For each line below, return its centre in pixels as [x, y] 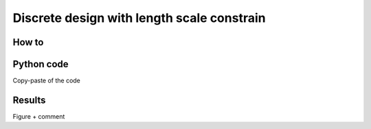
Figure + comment [39, 116]
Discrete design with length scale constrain [139, 18]
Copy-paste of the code [46, 81]
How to [28, 42]
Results [29, 100]
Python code [41, 64]
